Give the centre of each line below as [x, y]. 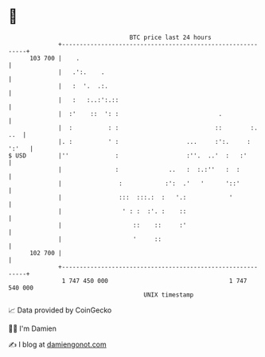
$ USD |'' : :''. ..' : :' [128, 155]
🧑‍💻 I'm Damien [33, 328]
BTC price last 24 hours [171, 37]
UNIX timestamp [169, 295]
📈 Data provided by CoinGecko [60, 310]
